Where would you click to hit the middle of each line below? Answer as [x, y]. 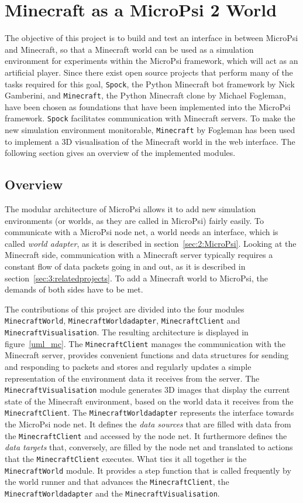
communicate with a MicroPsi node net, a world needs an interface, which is [142, 232]
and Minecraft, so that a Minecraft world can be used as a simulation [129, 49]
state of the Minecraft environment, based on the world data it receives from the [149, 401]
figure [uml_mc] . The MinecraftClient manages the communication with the [145, 343]
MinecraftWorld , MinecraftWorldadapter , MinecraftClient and [123, 320]
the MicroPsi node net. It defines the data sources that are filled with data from [148, 424]
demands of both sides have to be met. [74, 289]
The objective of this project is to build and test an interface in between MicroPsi [151, 38]
